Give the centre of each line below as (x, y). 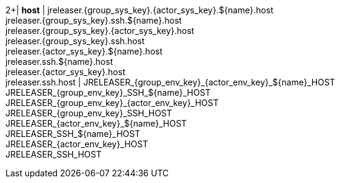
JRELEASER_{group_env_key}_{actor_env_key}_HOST (112, 103)
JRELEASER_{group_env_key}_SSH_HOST (89, 113)
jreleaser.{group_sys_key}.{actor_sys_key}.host (100, 31)
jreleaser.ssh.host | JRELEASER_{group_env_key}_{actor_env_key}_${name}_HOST (170, 82)
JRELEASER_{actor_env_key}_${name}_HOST (96, 123)
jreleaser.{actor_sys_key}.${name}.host (84, 51)
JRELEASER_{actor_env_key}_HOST (77, 144)
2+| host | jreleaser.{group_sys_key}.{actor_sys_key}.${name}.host (139, 10)
